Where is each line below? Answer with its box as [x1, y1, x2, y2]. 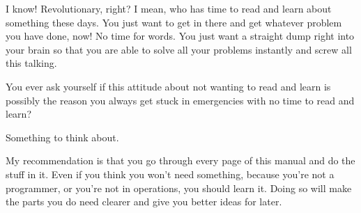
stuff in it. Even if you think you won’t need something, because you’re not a [6, 166, 335, 181]
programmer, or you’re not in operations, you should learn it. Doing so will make [6, 180, 352, 195]
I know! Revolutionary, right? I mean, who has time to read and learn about [6, 1, 332, 15]
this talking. [6, 56, 57, 70]
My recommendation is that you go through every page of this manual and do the [6, 153, 355, 168]
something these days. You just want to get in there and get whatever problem [6, 15, 342, 29]
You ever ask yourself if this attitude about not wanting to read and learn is [6, 79, 331, 93]
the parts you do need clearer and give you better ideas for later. [6, 194, 282, 209]
